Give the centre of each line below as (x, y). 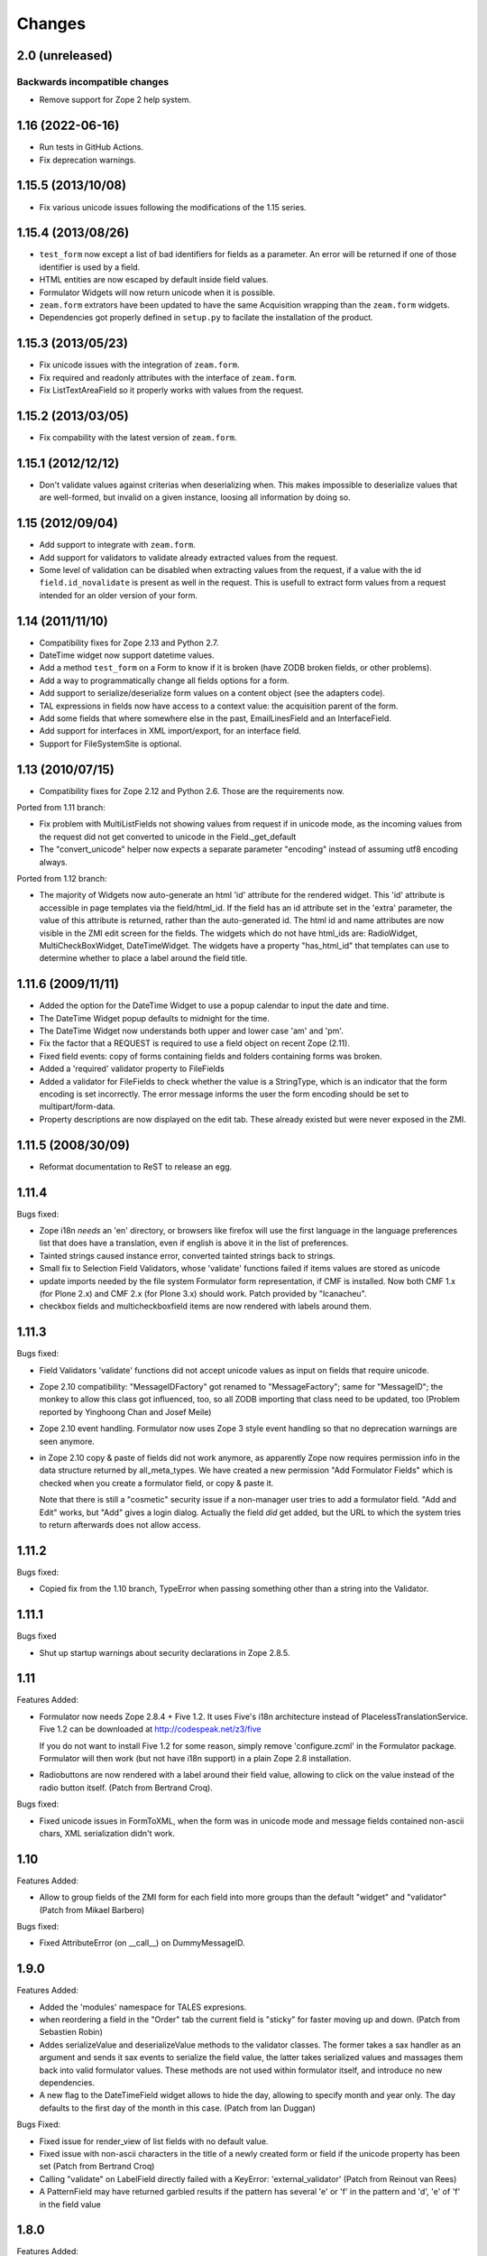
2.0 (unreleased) (64, 55)
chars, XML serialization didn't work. (107, 1833)
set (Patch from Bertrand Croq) (97, 2167)
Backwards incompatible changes (93, 81)
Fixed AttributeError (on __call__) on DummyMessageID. (142, 1943)
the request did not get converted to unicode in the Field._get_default (168, 837)
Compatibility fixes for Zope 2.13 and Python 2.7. (129, 643)
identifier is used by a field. (90, 267)
